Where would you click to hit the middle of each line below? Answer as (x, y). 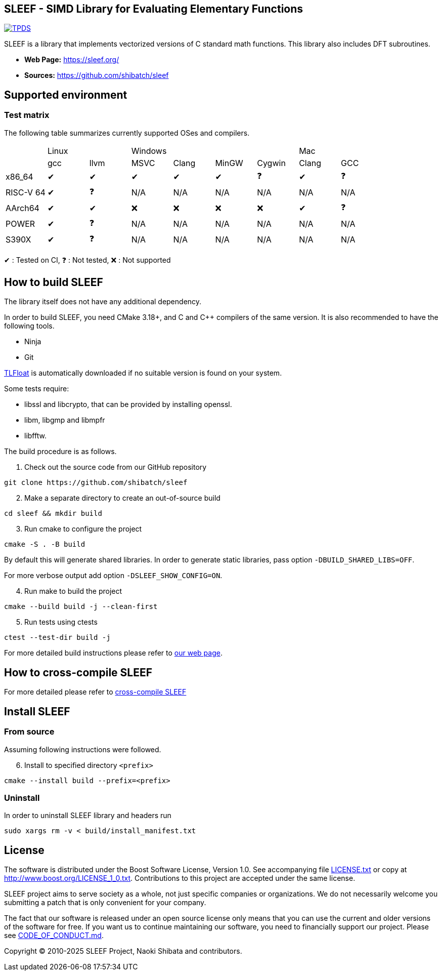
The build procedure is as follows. (60, 452)
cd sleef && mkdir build (53, 514)
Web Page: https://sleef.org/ (72, 60)
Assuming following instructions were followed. (83, 749)
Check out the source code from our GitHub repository (116, 467)
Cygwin (271, 163)
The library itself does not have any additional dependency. (103, 302)
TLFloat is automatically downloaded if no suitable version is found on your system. (143, 373)
